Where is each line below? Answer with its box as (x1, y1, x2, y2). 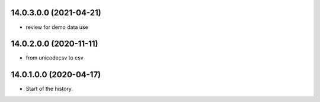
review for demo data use (25, 24, 88, 31)
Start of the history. (25, 85, 73, 93)
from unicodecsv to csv (25, 54, 84, 61)
